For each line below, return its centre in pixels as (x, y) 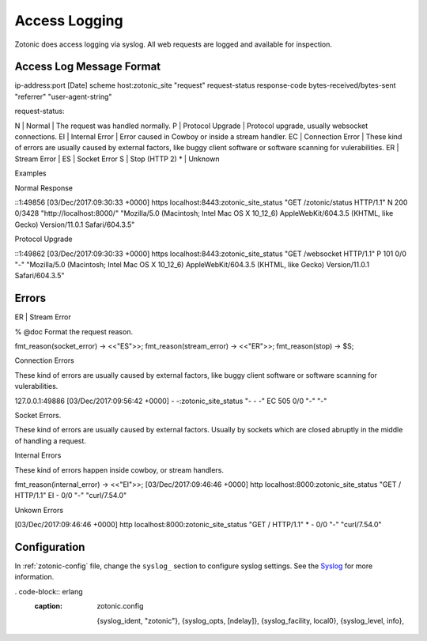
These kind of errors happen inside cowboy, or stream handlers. (119, 469)
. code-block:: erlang (49, 591)
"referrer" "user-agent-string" (63, 96)
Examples (30, 173)
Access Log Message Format (88, 67)
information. (34, 577)
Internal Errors (38, 455)
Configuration (50, 547)
